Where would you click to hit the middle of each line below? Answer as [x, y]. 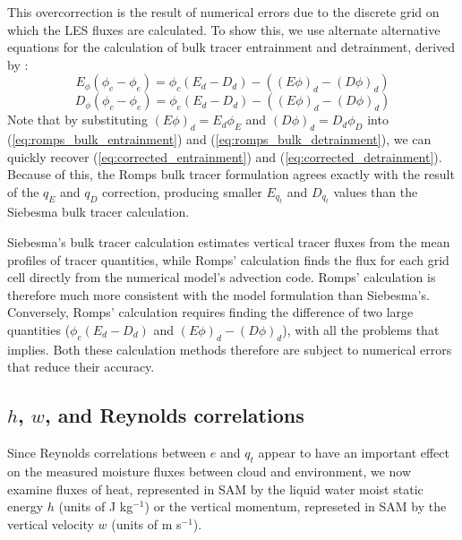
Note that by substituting [77, 120]
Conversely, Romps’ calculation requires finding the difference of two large [210, 312]
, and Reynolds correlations [174, 415]
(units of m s [146, 523]
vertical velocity [51, 523]
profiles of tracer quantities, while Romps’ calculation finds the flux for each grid [228, 259]
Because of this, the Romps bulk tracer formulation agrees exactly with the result [231, 174]
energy [26, 506]
